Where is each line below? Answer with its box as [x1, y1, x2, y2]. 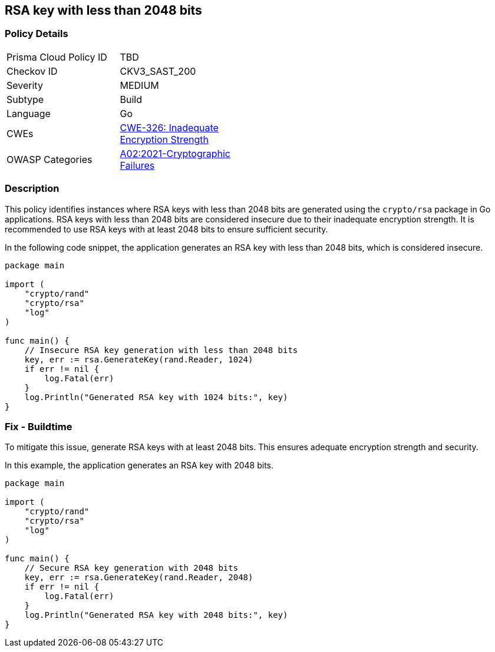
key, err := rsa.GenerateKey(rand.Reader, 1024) [24, 354, 253, 364]
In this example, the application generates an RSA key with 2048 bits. [5, 460, 274, 471]
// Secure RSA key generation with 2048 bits [24, 563, 239, 573]
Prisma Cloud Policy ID [6, 51, 107, 63]
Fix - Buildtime [5, 420, 72, 433]
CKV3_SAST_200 [120, 65, 196, 77]
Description [5, 182, 60, 195]
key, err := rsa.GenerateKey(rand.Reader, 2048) [24, 573, 253, 583]
